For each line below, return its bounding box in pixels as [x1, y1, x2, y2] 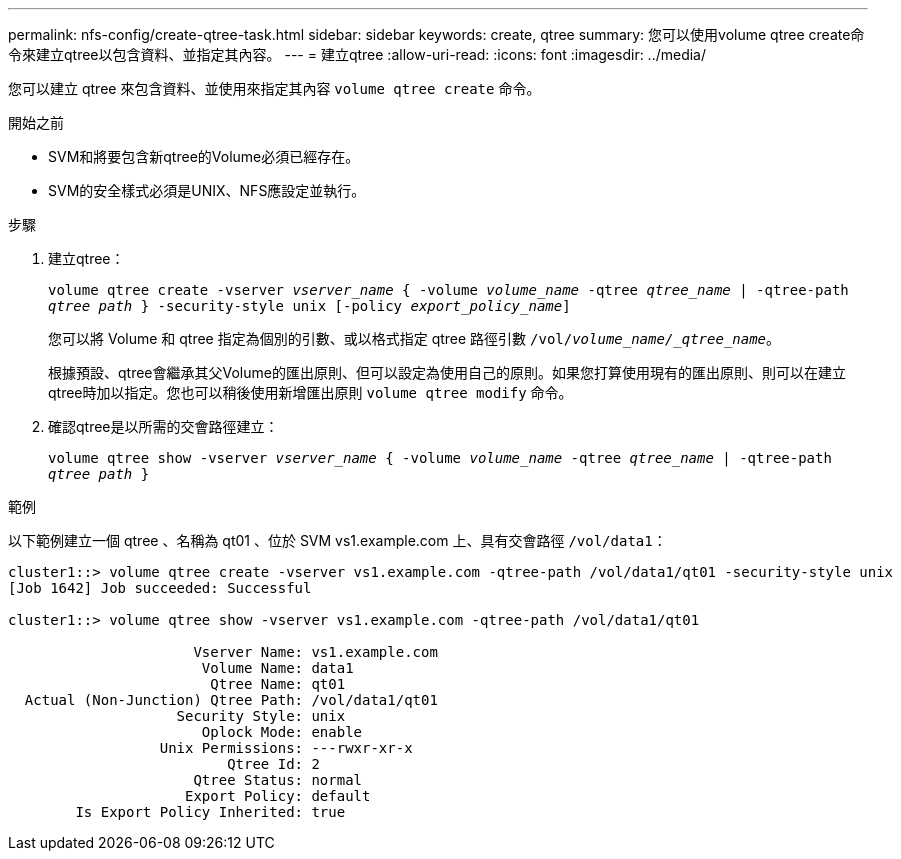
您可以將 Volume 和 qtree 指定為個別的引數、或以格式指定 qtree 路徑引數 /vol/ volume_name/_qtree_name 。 [48, 330, 781, 347]
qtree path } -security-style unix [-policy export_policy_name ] [48, 298, 571, 314]
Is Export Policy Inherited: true [75, 804, 346, 820]
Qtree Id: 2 [227, 756, 320, 772]
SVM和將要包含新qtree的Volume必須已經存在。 [48, 148, 360, 165]
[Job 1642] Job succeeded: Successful [8, 580, 312, 596]
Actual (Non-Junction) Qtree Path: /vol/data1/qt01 [24, 692, 438, 708]
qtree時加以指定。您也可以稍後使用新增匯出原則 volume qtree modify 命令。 [48, 384, 573, 401]
